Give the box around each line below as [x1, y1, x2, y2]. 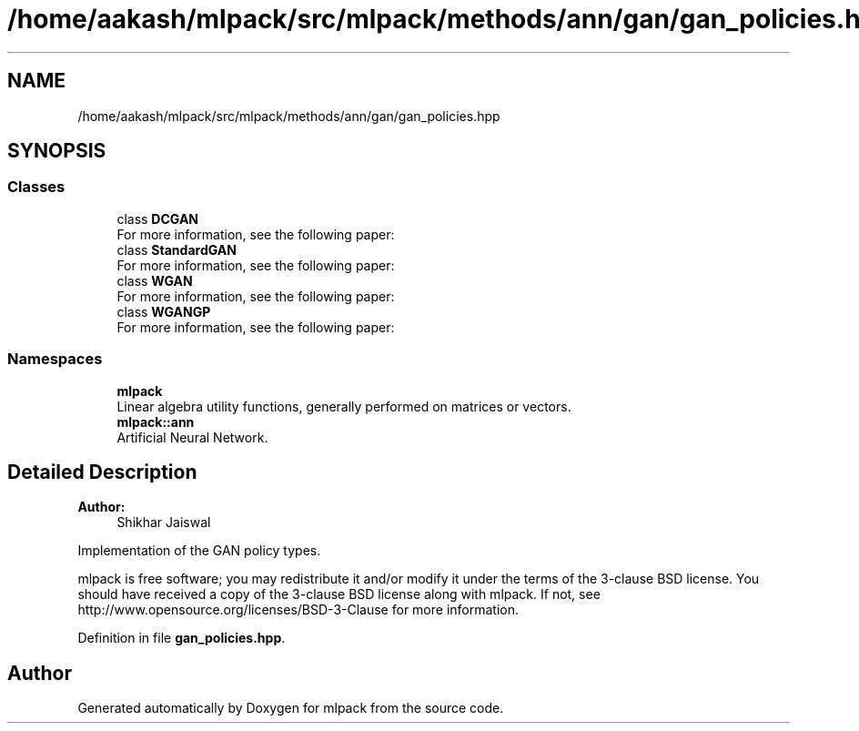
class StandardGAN [116, 241, 237, 258]
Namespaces [7, 350, 103, 369]
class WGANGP [116, 303, 211, 320]
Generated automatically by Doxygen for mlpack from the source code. [77, 700, 504, 716]
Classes [7, 178, 66, 197]
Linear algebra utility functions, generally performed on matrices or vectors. [116, 398, 571, 414]
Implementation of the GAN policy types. [77, 543, 321, 559]
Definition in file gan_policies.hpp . [77, 630, 286, 646]
